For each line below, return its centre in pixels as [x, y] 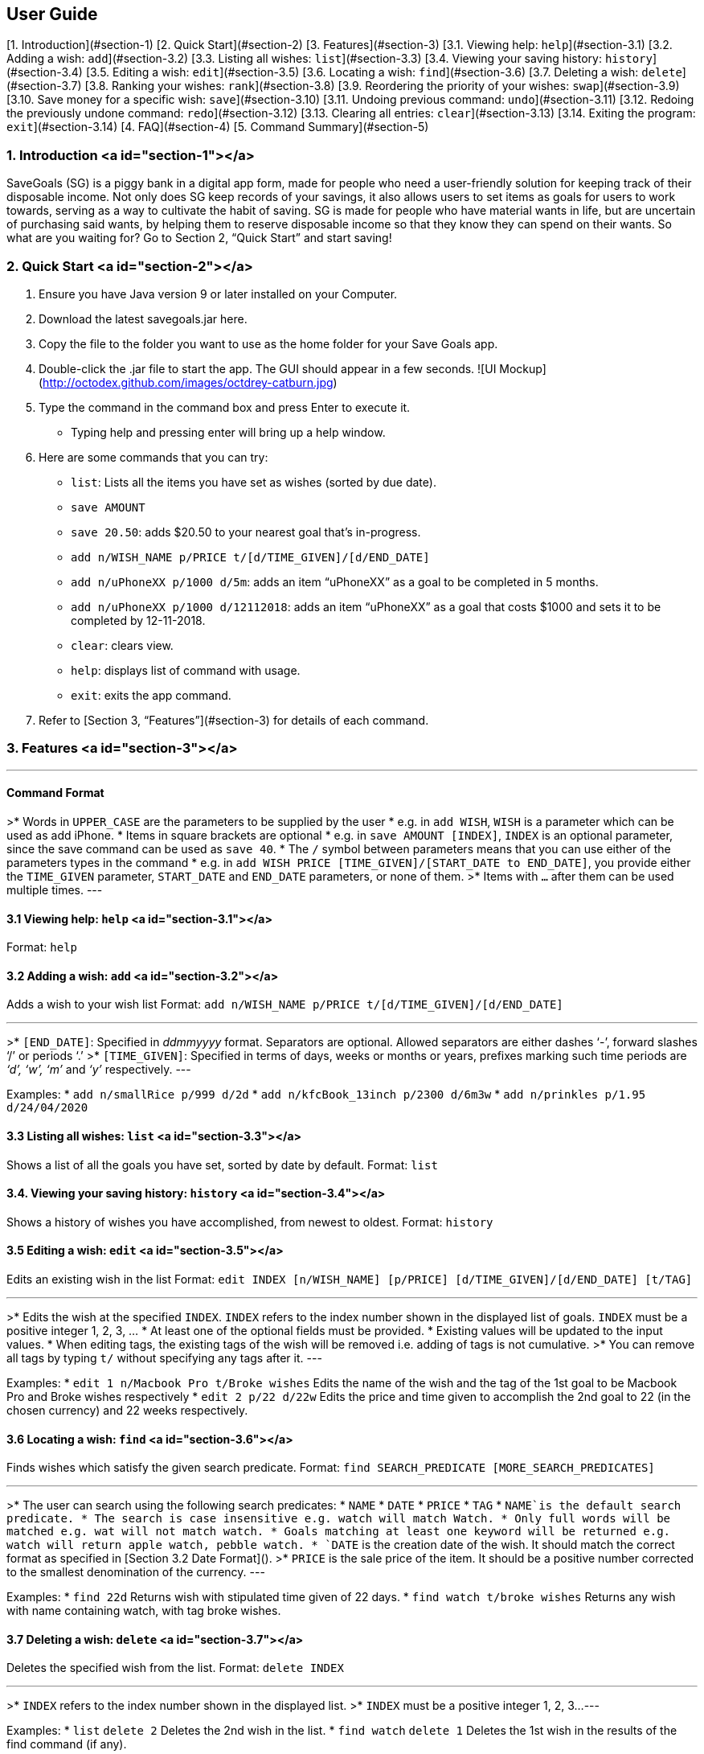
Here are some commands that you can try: [153, 457]
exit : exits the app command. [151, 695]
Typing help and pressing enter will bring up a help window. [228, 432]
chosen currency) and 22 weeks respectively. [127, 1410]
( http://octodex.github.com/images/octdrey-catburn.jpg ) [188, 382]
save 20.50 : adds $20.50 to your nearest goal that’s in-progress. [246, 532]
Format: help [42, 947]
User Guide [52, 14]
